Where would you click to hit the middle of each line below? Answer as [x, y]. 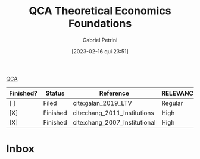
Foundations [100, 23]
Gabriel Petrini [100, 40]
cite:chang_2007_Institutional [114, 122]
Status [55, 93]
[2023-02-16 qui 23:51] [100, 51]
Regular [172, 103]
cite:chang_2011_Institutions [114, 113]
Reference [114, 93]
